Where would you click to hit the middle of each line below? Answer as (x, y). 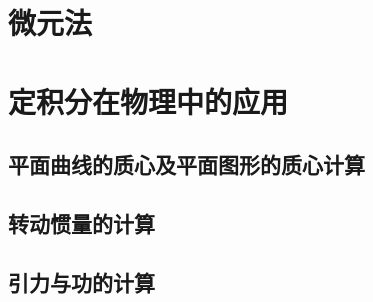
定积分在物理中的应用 (148, 100)
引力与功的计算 (81, 281)
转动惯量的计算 (81, 222)
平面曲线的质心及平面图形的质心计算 (186, 164)
